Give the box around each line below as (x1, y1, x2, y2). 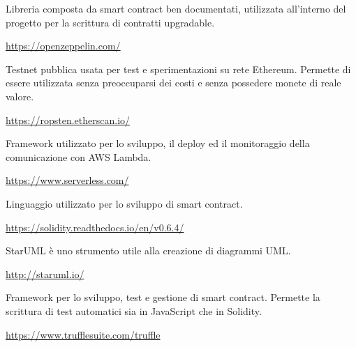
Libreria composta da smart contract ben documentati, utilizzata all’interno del (6, 1, 346, 15)
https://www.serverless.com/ (6, 173, 129, 187)
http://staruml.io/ (6, 266, 84, 281)
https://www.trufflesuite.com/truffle (6, 327, 161, 341)
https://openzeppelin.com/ (6, 38, 121, 53)
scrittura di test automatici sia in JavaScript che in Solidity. (6, 303, 262, 318)
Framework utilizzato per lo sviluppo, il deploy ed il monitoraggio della (6, 136, 310, 151)
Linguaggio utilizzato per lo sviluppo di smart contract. (6, 196, 243, 210)
